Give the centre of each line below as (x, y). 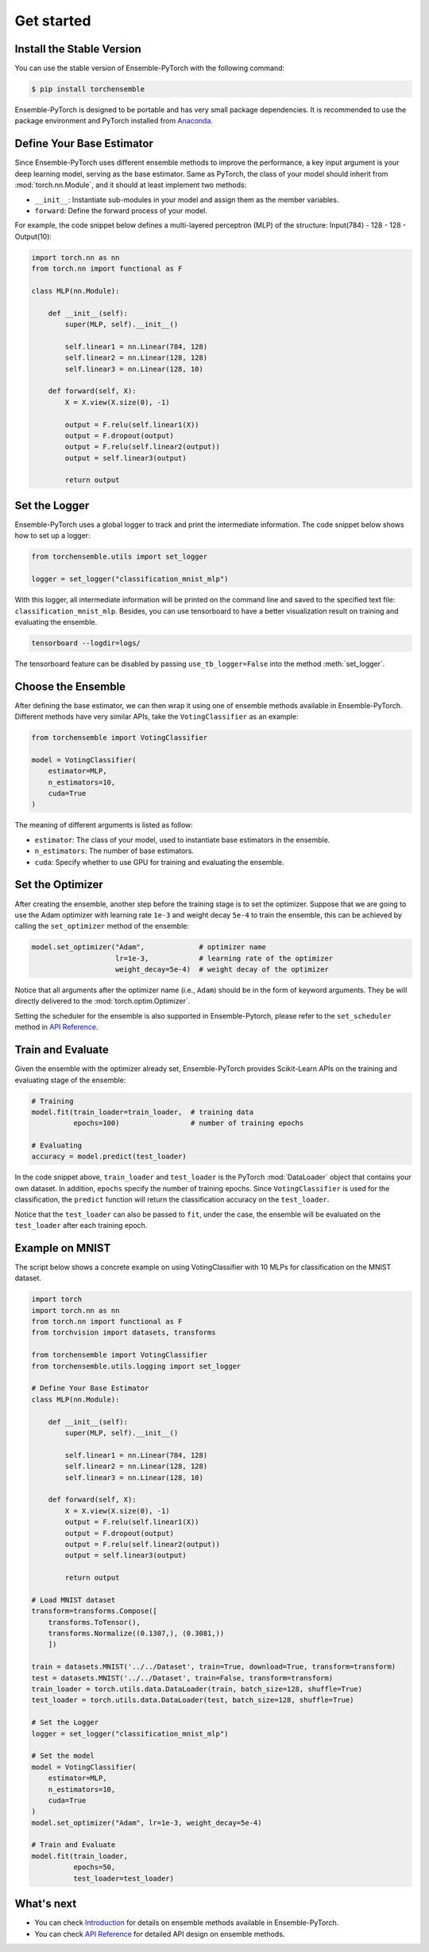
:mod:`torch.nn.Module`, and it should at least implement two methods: (131, 185)
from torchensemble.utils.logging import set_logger (136, 1366)
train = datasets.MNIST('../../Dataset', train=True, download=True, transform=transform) (214, 1667)
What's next (46, 1904)
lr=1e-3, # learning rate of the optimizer (224, 958)
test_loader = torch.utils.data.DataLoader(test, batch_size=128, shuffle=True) (193, 1700)
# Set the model (63, 1756)
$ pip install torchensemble (88, 89)
